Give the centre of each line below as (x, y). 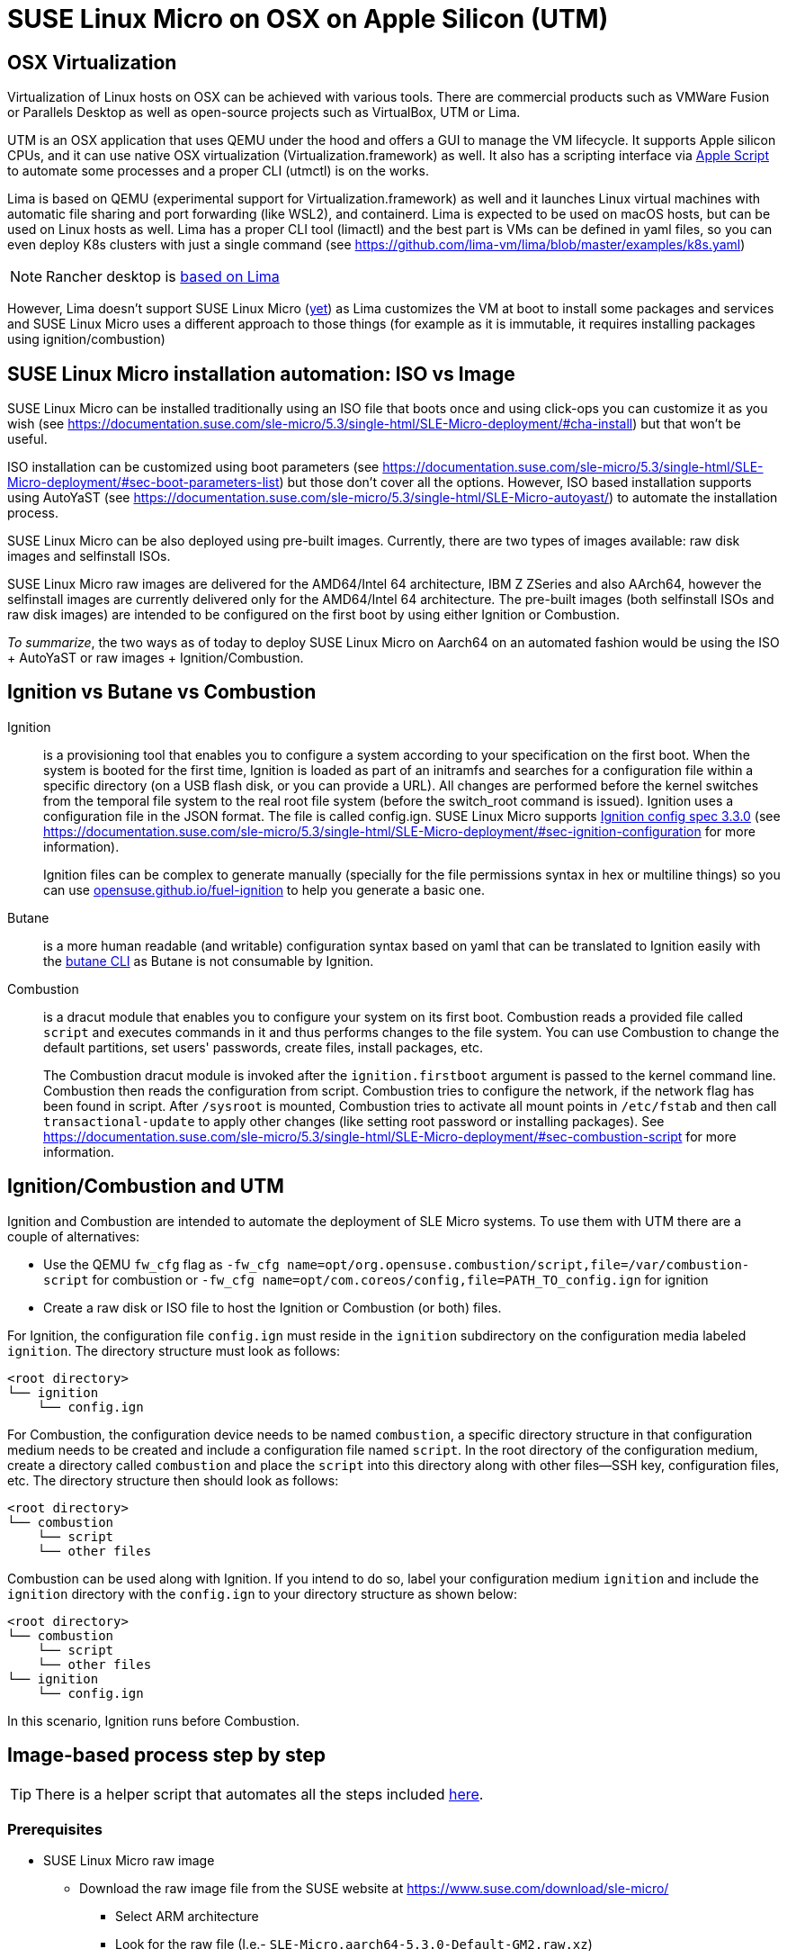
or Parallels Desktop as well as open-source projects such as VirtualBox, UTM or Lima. (264, 113)
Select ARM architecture (187, 1917)
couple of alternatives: (74, 1236)
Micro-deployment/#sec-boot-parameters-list (143, 483)
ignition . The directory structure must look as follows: (174, 1350)
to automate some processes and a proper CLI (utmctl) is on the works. (218, 171)
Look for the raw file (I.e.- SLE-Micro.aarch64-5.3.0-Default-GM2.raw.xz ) (354, 1944)
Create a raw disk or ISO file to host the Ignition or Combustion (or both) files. (273, 1307)
